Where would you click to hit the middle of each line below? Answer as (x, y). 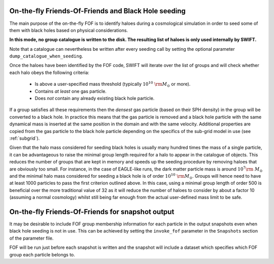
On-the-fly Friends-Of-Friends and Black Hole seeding (98, 11)
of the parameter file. (31, 238)
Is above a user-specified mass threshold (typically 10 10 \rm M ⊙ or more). (113, 84)
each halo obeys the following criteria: (49, 72)
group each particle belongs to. (42, 254)
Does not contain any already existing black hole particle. (95, 98)
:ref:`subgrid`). (25, 138)
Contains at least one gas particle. (71, 91)
